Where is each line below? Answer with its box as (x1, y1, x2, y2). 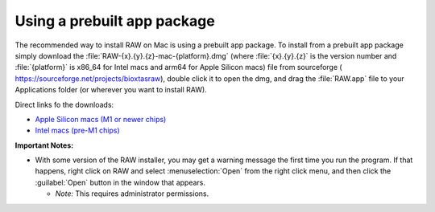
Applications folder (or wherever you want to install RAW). (14, 85, 207, 95)
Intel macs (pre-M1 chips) (35, 125, 120, 136)
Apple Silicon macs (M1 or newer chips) (35, 114, 167, 124)
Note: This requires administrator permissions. (55, 189, 209, 198)
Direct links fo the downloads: (14, 100, 114, 109)
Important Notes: (14, 141, 74, 150)
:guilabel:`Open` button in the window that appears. (35, 177, 205, 187)
